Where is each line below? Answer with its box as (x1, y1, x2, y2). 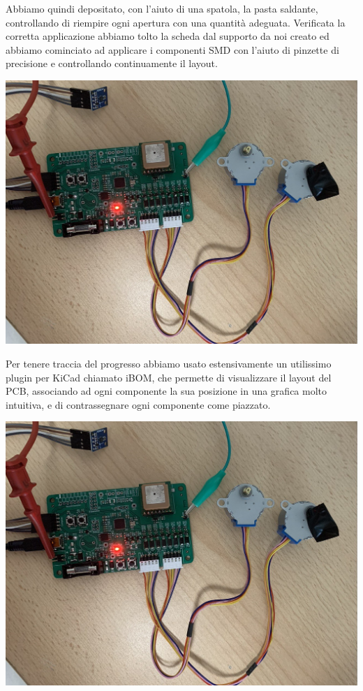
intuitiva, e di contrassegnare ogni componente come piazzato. (6, 397, 271, 412)
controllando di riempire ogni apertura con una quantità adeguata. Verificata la (6, 15, 346, 29)
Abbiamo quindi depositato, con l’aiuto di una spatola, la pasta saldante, (6, 1, 318, 15)
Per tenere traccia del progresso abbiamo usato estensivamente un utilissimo (6, 356, 332, 371)
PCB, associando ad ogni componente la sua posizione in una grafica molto (6, 384, 327, 398)
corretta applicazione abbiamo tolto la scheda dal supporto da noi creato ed (6, 29, 329, 43)
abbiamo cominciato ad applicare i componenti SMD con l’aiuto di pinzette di (6, 42, 339, 57)
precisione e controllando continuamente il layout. (6, 56, 218, 71)
